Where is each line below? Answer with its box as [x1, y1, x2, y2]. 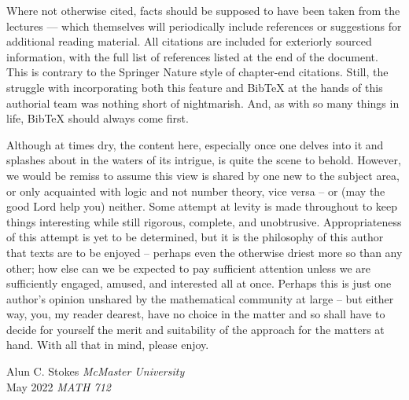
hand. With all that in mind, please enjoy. [6, 336, 209, 353]
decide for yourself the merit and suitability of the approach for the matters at [6, 321, 385, 337]
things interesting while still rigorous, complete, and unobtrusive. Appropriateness [6, 213, 402, 229]
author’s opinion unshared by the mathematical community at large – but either [6, 290, 394, 306]
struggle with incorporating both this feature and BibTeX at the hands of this [6, 79, 383, 95]
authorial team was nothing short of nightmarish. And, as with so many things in [6, 94, 400, 111]
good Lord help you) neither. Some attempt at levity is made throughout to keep [6, 198, 398, 215]
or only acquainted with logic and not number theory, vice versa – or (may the [6, 182, 385, 199]
